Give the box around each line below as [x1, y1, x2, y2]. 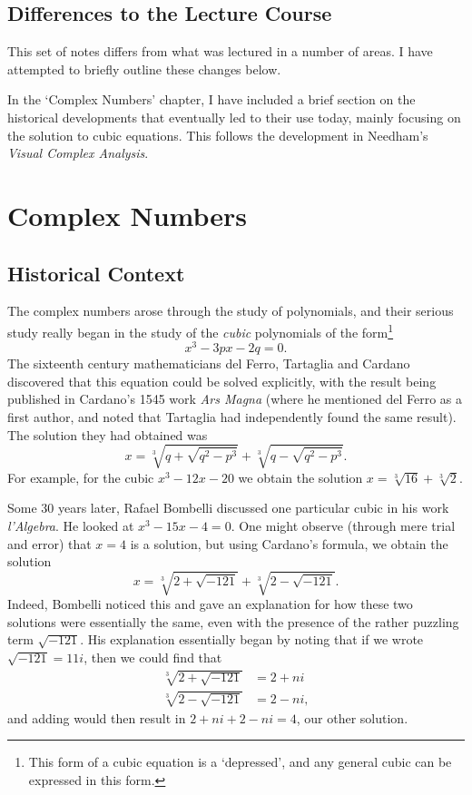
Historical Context [7, 259, 185, 287]
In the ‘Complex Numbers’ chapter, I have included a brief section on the [7, 90, 416, 109]
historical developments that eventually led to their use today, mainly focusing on [7, 107, 461, 126]
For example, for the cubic [7, 467, 154, 486]
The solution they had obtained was [7, 425, 208, 444]
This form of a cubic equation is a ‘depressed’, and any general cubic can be [28, 752, 452, 771]
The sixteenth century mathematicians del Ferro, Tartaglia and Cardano [7, 354, 410, 373]
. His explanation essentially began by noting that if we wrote [80, 630, 424, 649]
